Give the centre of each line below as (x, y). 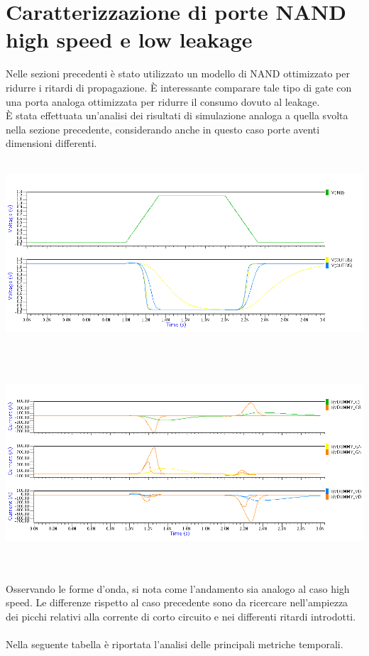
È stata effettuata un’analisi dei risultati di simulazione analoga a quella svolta (177, 115)
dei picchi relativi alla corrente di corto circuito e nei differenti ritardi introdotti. (181, 616)
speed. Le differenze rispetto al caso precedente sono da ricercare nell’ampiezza (177, 602)
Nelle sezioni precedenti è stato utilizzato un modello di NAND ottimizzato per (178, 73)
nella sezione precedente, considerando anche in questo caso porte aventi (163, 129)
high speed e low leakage (129, 39)
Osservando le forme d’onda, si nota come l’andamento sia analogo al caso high (178, 588)
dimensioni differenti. (51, 143)
